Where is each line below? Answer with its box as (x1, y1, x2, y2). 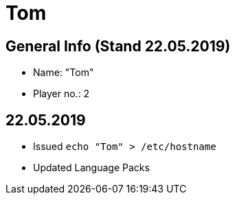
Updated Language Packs (33, 162, 150, 174)
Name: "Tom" (33, 66, 94, 79)
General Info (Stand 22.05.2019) (5, 37, 231, 55)
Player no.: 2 (33, 88, 90, 100)
